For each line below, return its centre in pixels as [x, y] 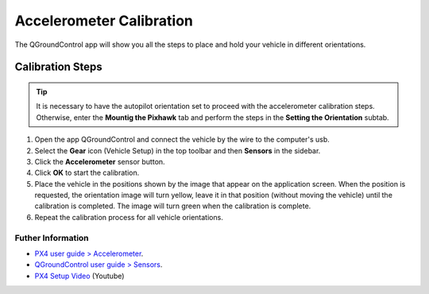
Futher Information [52, 238]
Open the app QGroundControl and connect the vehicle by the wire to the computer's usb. [182, 140]
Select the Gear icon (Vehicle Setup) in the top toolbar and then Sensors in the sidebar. [178, 150]
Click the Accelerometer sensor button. [100, 161]
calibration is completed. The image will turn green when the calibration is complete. [173, 206]
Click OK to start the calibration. [87, 173]
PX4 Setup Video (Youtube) [79, 276]
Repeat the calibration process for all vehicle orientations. [129, 217]
